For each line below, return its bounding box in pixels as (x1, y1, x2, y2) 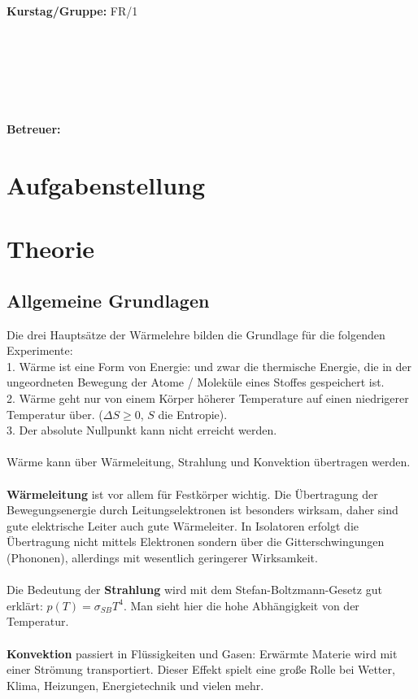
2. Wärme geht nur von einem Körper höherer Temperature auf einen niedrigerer (7, 390, 409, 407)
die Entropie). (158, 405, 228, 422)
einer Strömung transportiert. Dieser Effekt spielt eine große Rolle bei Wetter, (7, 661, 395, 678)
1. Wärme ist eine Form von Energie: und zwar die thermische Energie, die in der (7, 357, 411, 374)
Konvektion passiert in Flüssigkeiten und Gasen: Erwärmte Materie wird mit (7, 644, 398, 662)
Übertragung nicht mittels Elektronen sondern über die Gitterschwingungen (7, 533, 385, 550)
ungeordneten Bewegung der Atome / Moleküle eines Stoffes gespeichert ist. (7, 374, 385, 391)
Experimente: (7, 342, 73, 359)
